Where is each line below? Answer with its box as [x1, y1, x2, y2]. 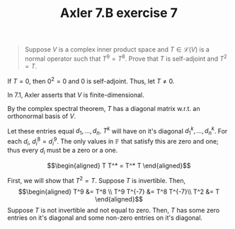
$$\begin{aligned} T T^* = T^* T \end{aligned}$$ [47, 161, 191, 170]
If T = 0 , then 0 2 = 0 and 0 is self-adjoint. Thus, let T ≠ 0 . [7, 76, 175, 86]
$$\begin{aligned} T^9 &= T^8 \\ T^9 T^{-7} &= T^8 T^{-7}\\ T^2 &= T [18, 187, 220, 196]
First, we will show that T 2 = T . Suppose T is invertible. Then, [7, 175, 186, 184]
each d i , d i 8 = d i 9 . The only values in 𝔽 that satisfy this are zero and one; [7, 136, 219, 147]
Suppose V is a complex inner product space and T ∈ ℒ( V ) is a [24, 45, 210, 54]
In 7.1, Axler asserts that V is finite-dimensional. [7, 90, 144, 99]
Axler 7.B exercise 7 [59, 5, 178, 21]
